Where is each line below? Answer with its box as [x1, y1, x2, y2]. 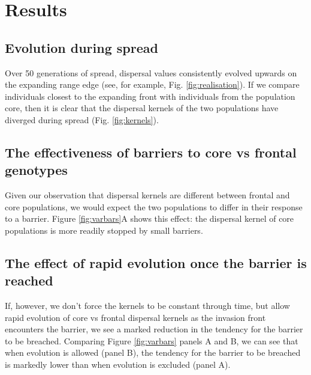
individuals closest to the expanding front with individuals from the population [5, 90, 295, 102]
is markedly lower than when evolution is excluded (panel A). [5, 358, 231, 371]
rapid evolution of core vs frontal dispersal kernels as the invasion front [5, 311, 266, 323]
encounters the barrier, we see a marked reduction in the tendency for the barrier [5, 323, 303, 335]
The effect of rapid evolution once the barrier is [5, 253, 307, 272]
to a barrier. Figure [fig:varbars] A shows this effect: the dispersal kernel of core [5, 212, 294, 225]
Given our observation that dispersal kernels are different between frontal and [5, 189, 290, 201]
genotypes [5, 160, 68, 179]
